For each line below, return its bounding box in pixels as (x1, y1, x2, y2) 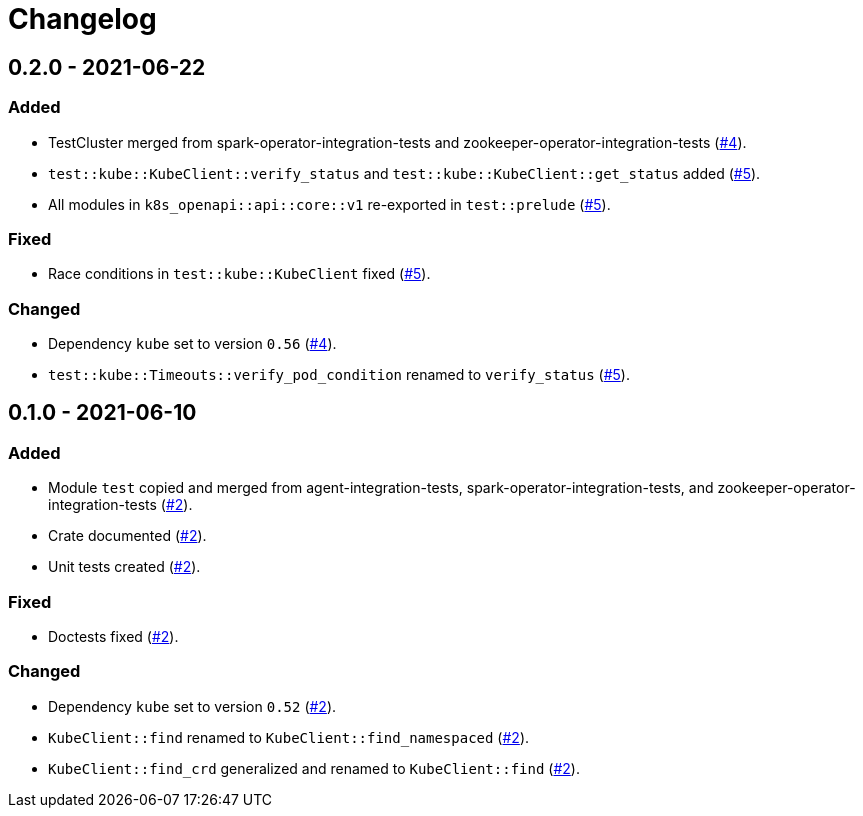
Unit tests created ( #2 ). (48, 558, 201, 576)
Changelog (8, 2, 157, 36)
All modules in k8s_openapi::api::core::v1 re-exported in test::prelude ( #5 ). (48, 195, 611, 213)
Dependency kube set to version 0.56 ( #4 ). (48, 335, 337, 353)
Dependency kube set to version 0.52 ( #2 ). (48, 697, 337, 715)
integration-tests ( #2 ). (48, 496, 193, 514)
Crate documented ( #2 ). (48, 527, 207, 545)
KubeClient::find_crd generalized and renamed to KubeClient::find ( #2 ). (48, 759, 580, 777)
